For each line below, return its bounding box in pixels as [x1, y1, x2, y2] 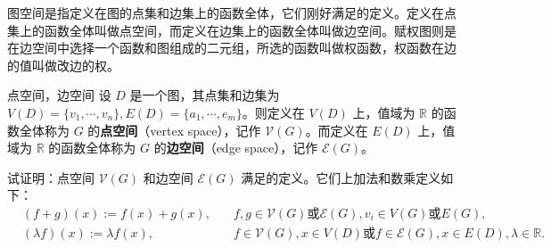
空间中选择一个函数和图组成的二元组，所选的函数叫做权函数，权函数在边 [31, 38, 456, 57]
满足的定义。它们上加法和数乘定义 [241, 168, 441, 186]
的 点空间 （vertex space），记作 [87, 120, 261, 139]
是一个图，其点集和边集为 [129, 86, 280, 104]
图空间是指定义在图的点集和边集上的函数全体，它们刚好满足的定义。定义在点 [7, 4, 456, 21]
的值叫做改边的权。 [7, 55, 119, 74]
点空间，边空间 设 [7, 86, 111, 104]
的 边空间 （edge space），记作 [153, 138, 318, 157]
